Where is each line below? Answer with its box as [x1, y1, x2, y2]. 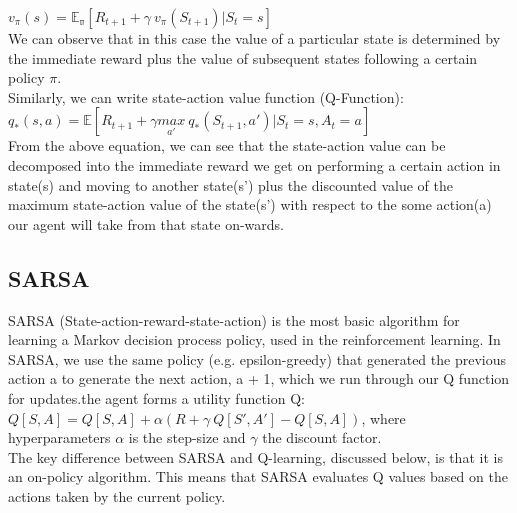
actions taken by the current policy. [8, 485, 226, 506]
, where [361, 407, 406, 428]
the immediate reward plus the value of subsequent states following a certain [8, 47, 478, 68]
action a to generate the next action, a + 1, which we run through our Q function [8, 368, 510, 389]
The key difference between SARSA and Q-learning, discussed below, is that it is [8, 446, 503, 467]
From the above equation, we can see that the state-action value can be [8, 135, 446, 156]
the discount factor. [262, 427, 382, 448]
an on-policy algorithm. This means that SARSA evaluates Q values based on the [8, 466, 508, 487]
